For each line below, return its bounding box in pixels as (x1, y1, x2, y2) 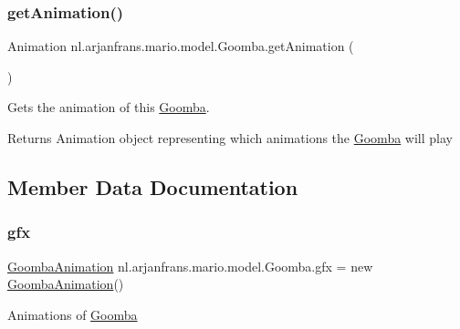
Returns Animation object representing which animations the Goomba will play (7, 129, 453, 147)
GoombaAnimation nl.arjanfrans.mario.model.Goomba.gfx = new (7, 256, 373, 275)
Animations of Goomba (7, 304, 138, 324)
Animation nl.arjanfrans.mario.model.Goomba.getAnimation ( (7, 36, 354, 56)
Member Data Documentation (7, 172, 298, 200)
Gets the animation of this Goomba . (7, 98, 210, 117)
